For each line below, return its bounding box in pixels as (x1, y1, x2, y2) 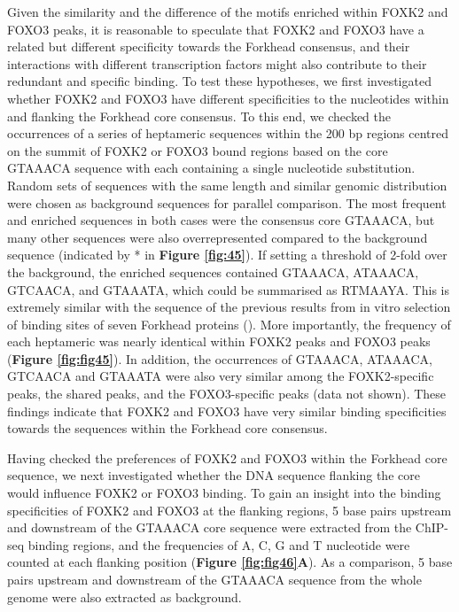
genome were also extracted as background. (7, 587, 242, 606)
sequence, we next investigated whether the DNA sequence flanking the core (7, 466, 420, 484)
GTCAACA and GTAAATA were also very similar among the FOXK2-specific (7, 367, 434, 385)
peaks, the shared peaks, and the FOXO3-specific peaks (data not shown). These (7, 384, 447, 403)
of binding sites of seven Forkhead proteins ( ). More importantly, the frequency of (7, 314, 451, 333)
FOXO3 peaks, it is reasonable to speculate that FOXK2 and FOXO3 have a (7, 19, 424, 38)
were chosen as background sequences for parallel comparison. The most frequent (7, 193, 447, 212)
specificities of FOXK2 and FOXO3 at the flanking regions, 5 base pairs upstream (7, 500, 452, 519)
